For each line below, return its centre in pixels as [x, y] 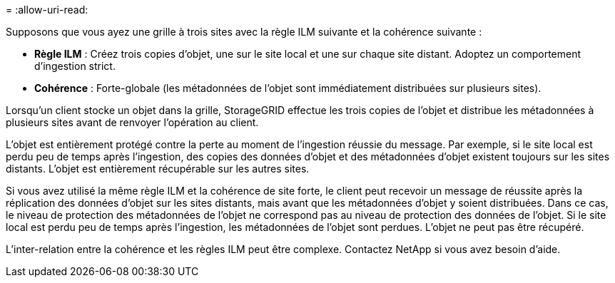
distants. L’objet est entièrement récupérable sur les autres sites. [158, 169]
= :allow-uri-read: [47, 10]
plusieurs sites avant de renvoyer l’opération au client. [132, 122]
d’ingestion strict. [75, 66]
